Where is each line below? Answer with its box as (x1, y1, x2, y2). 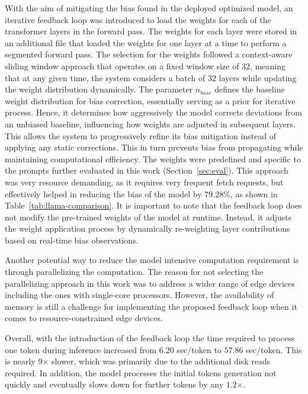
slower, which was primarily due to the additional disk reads (52, 355, 271, 367)
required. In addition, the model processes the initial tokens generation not (5, 366, 277, 379)
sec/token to (177, 343, 222, 355)
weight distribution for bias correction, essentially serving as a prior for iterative (5, 94, 296, 107)
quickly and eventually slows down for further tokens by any (5, 378, 224, 390)
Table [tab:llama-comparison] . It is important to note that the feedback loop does (5, 199, 302, 212)
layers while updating (219, 71, 297, 84)
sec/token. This (246, 343, 302, 355)
